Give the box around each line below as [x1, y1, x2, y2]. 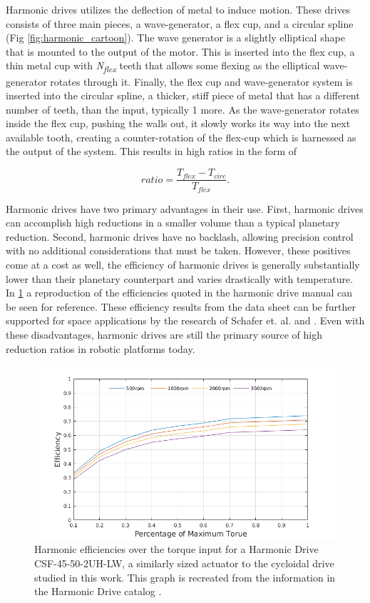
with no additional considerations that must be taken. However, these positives [6, 243, 351, 258]
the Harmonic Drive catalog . [34, 584, 162, 599]
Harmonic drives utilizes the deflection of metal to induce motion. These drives [6, 2, 351, 16]
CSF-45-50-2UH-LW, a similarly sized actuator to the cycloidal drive [34, 556, 334, 571]
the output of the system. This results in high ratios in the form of [6, 144, 297, 159]
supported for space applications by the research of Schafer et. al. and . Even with [6, 313, 365, 328]
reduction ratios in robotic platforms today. [6, 341, 195, 356]
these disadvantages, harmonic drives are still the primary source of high [6, 327, 323, 342]
